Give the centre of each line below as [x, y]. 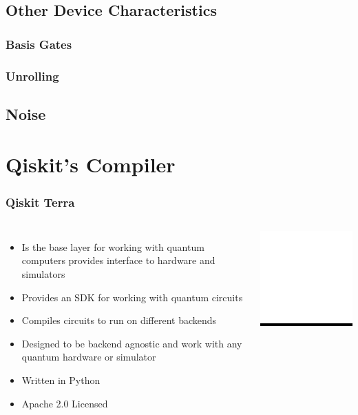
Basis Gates [39, 44]
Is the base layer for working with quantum [113, 246]
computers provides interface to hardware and [118, 260]
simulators [43, 274]
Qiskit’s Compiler [91, 164]
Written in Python [61, 380]
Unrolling [32, 75]
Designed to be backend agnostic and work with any [132, 343]
